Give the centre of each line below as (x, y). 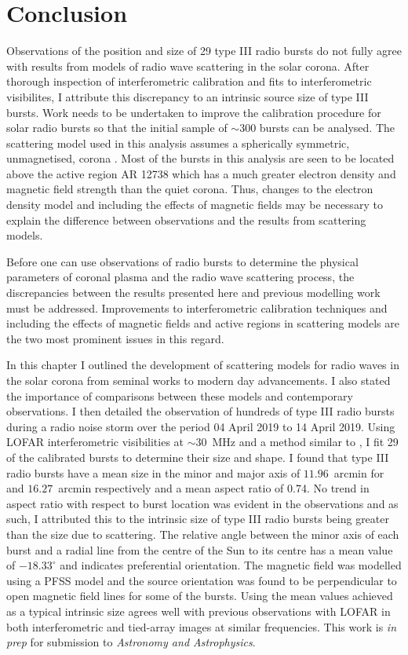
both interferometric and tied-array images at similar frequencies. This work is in (202, 626)
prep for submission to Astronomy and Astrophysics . (131, 642)
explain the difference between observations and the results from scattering (186, 220)
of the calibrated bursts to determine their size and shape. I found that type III (198, 457)
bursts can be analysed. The (327, 128)
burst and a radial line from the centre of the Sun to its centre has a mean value (200, 549)
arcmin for (359, 472)
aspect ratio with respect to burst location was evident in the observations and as (202, 503)
